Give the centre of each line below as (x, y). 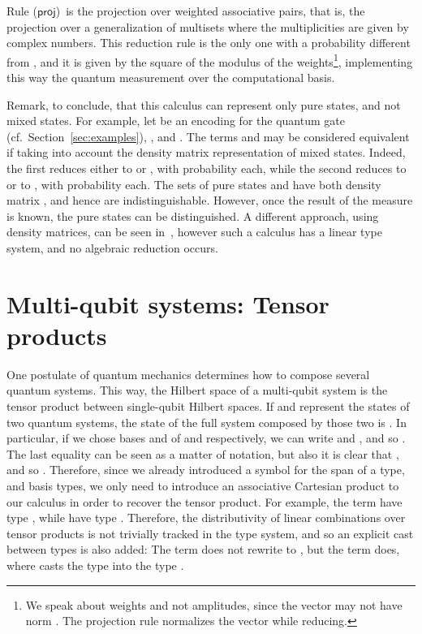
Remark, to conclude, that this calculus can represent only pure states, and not (204, 104)
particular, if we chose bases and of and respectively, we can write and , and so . (206, 438)
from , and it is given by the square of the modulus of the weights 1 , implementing (210, 60)
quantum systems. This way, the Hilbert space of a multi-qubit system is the (197, 390)
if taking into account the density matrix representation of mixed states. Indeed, (206, 152)
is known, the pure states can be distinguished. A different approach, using (193, 216)
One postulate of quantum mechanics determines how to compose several (188, 374)
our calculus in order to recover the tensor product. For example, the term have (205, 501)
